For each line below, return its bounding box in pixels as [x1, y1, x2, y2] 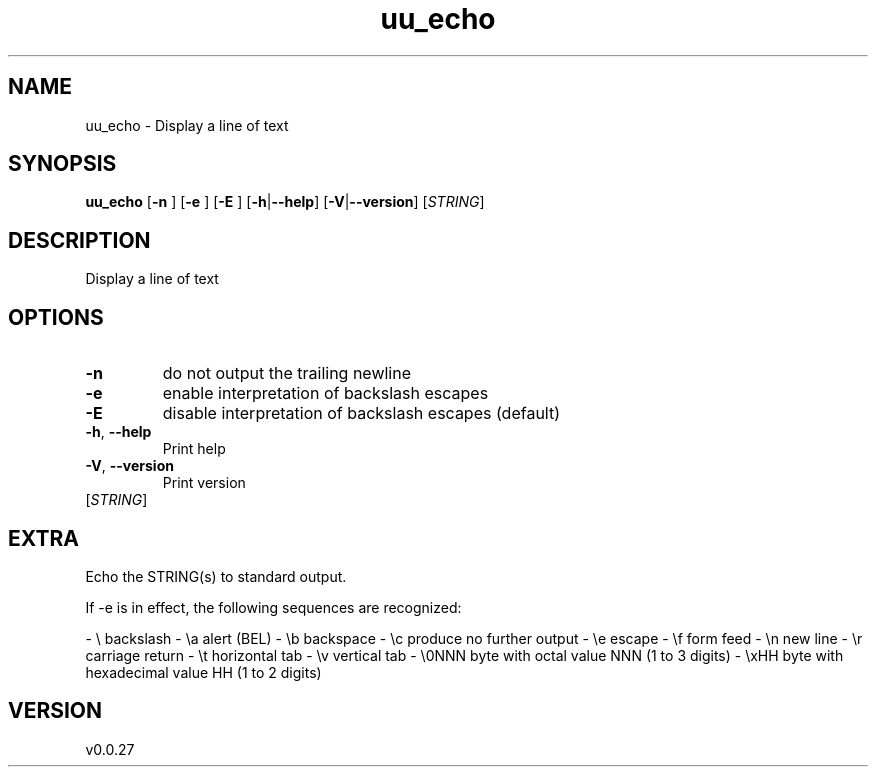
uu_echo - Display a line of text [85, 116, 289, 134]
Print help [162, 440, 226, 458]
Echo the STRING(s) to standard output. [85, 567, 347, 585]
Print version [162, 474, 246, 492]
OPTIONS [8, 304, 104, 330]
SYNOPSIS [8, 151, 117, 177]
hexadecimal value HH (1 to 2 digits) [85, 663, 322, 681]
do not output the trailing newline [162, 363, 412, 384]
